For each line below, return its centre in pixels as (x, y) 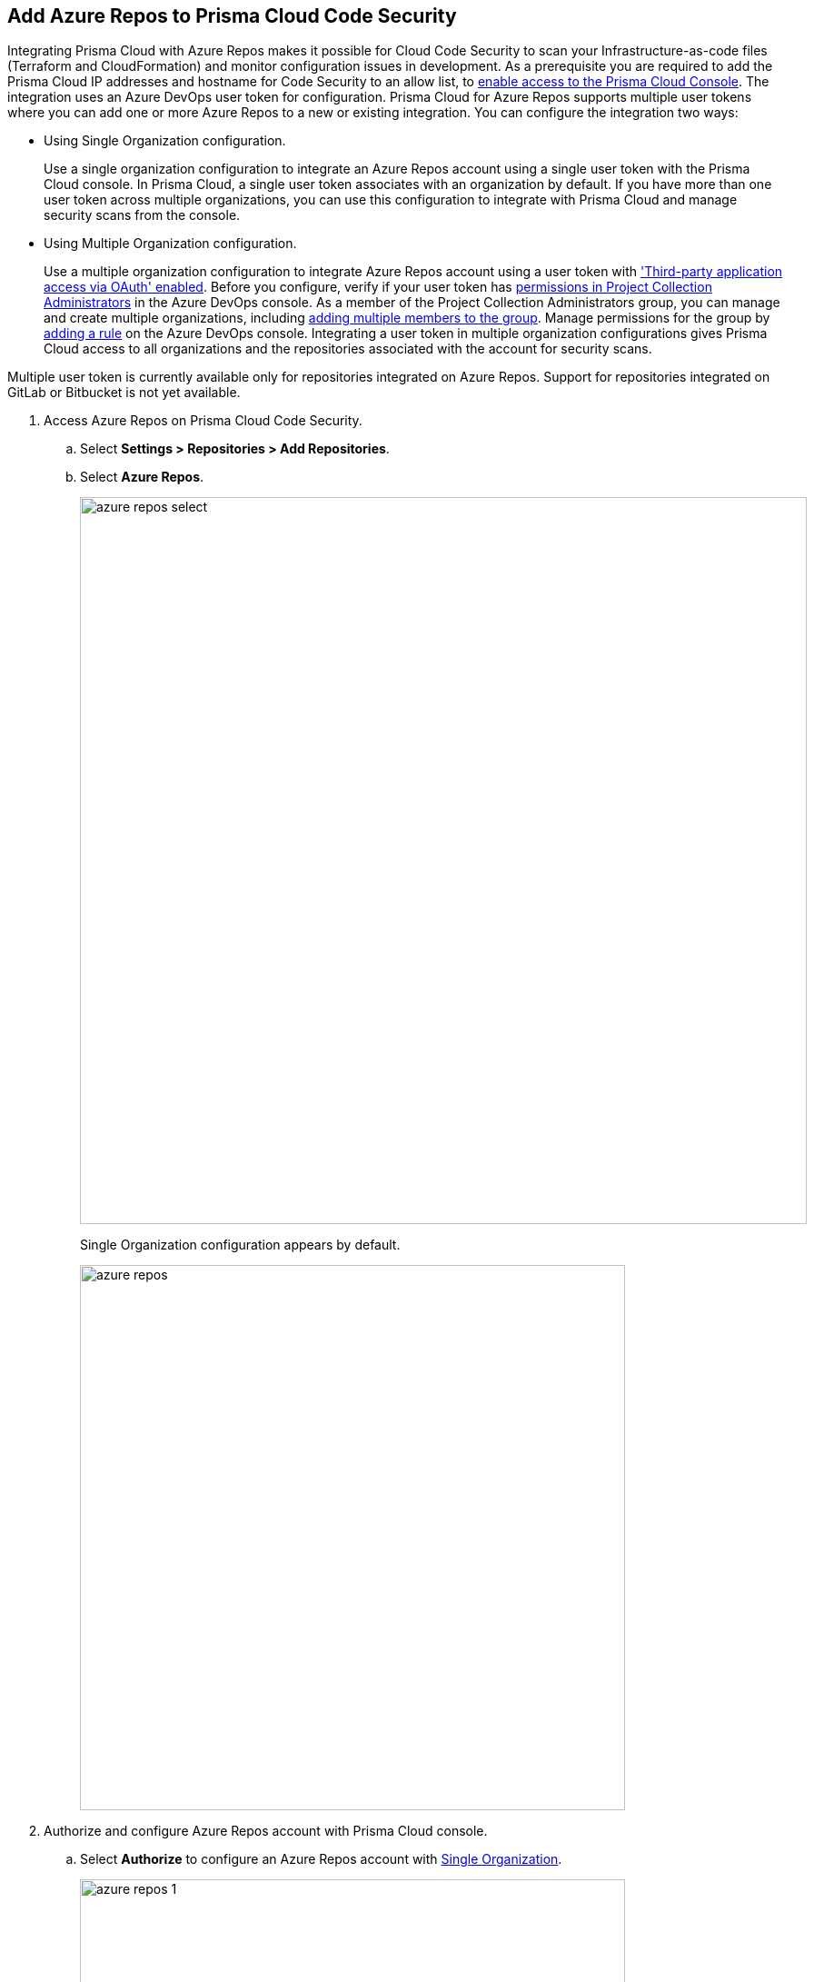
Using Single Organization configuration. (165, 141)
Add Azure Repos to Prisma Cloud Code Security (232, 16)
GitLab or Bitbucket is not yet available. (124, 393)
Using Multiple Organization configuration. (170, 244)
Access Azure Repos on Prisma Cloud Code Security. (203, 421)
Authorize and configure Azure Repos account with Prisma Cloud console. (266, 1831)
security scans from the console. (142, 215)
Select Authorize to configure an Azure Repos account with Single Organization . (321, 1859)
